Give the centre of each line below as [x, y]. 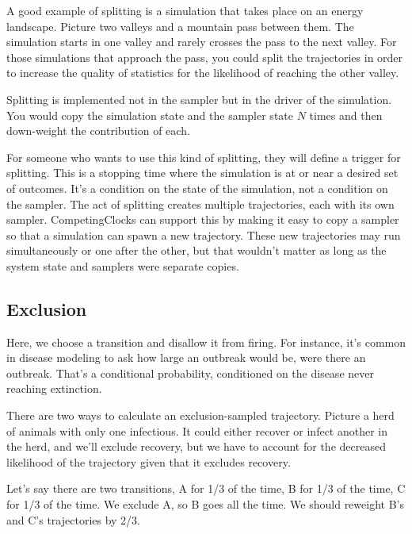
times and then [346, 115]
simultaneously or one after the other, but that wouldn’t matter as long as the [196, 250]
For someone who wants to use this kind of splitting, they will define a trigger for [204, 157]
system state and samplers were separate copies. [123, 265]
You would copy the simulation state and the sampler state [150, 115]
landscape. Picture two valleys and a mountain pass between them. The [180, 26]
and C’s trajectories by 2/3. [74, 519]
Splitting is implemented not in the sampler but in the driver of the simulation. [199, 99]
